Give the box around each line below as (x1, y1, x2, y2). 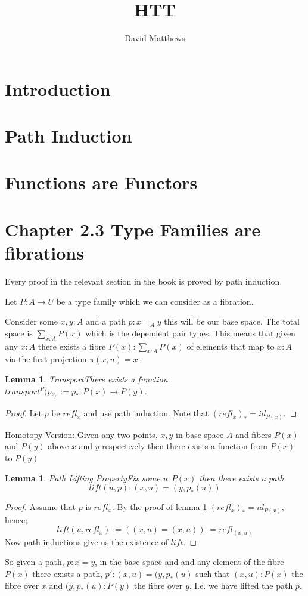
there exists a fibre (38, 339, 106, 352)
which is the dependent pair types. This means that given (85, 326, 295, 339)
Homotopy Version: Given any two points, (5, 428, 158, 440)
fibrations (5, 240, 84, 265)
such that (195, 567, 230, 580)
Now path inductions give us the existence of (5, 535, 168, 548)
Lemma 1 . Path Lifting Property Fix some (5, 471, 160, 484)
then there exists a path (199, 471, 284, 484)
